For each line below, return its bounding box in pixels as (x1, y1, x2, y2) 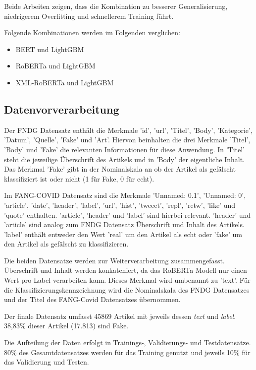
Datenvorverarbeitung (4, 101, 119, 117)
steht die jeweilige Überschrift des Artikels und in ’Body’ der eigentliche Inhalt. (4, 154, 245, 164)
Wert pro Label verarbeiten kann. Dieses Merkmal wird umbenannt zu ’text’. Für (4, 275, 251, 285)
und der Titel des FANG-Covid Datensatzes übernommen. (4, 294, 181, 305)
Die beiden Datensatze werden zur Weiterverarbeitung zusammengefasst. (4, 255, 225, 265)
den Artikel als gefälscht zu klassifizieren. (4, 239, 129, 249)
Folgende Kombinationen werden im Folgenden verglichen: (4, 27, 180, 38)
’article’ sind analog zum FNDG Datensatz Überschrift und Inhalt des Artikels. (4, 219, 245, 230)
